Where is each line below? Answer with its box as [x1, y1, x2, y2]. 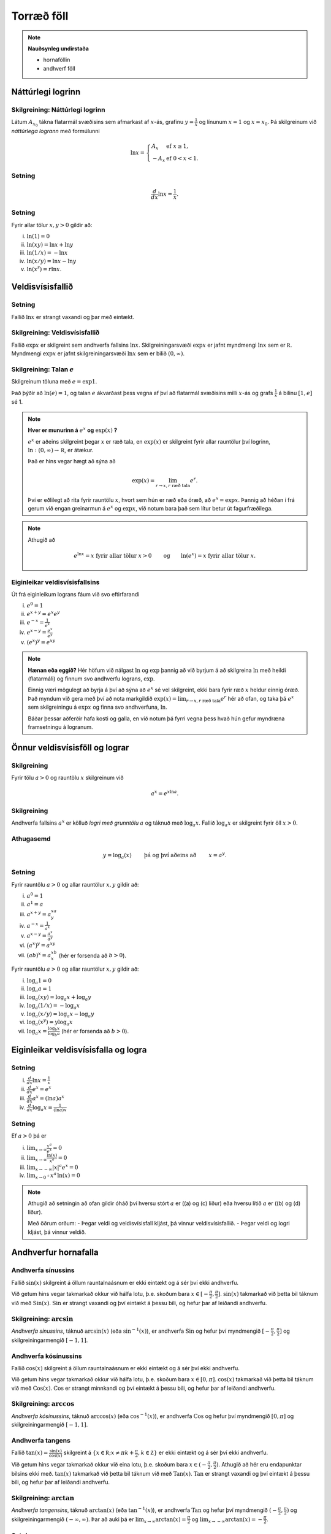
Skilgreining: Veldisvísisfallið [11, 328, 100, 337]
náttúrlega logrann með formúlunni [11, 128, 101, 135]
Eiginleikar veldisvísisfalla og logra [11, 1045, 147, 1055]
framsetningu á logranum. [28, 723, 93, 731]
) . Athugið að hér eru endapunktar [216, 1461, 302, 1468]
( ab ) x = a [26, 951, 51, 959]
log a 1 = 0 [26, 977, 52, 985]
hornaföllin [43, 56, 70, 64]
